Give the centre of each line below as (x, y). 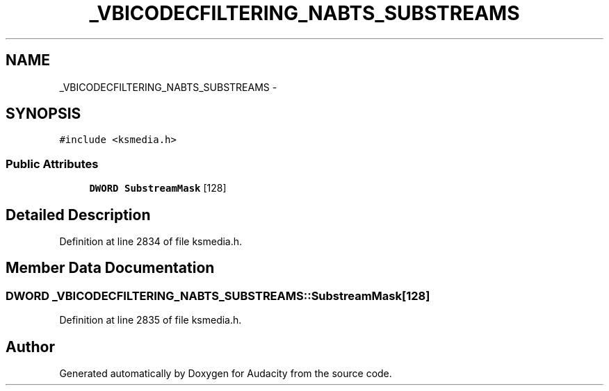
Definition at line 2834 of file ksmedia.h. (151, 242)
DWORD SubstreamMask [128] (158, 188)
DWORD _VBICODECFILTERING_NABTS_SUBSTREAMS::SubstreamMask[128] (218, 296)
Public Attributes (52, 164)
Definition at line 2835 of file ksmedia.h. (151, 320)
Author (30, 347)
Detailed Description (78, 215)
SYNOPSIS (43, 114)
